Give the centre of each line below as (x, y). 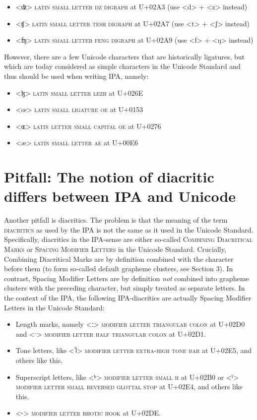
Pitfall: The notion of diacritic (109, 177)
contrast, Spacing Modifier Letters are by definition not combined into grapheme (127, 278)
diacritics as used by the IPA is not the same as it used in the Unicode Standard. (129, 229)
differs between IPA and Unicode (120, 196)
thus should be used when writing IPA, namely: (76, 76)
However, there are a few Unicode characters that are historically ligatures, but (125, 56)
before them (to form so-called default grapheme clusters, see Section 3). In (119, 269)
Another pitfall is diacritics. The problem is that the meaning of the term (116, 220)
